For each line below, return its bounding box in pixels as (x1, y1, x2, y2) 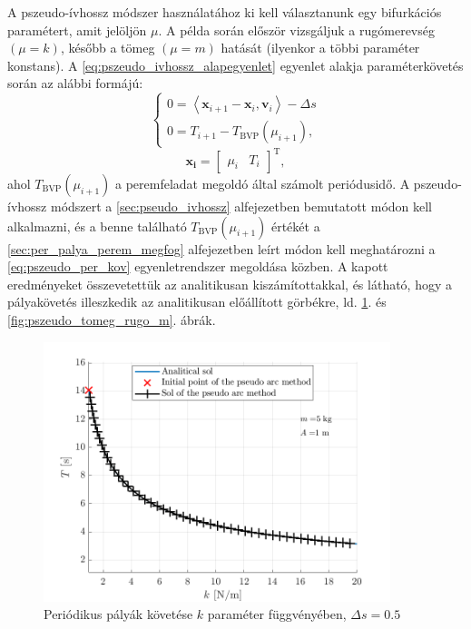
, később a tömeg (60, 38, 155, 57)
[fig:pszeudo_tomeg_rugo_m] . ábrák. (7, 310, 216, 329)
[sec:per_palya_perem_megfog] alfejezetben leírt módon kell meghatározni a (7, 239, 436, 258)
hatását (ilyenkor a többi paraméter (221, 38, 420, 57)
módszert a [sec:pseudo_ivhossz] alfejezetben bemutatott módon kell (50, 197, 433, 216)
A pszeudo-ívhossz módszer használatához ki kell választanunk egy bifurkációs (7, 3, 442, 21)
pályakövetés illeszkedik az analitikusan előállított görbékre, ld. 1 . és (7, 292, 387, 311)
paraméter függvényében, (207, 604, 347, 624)
